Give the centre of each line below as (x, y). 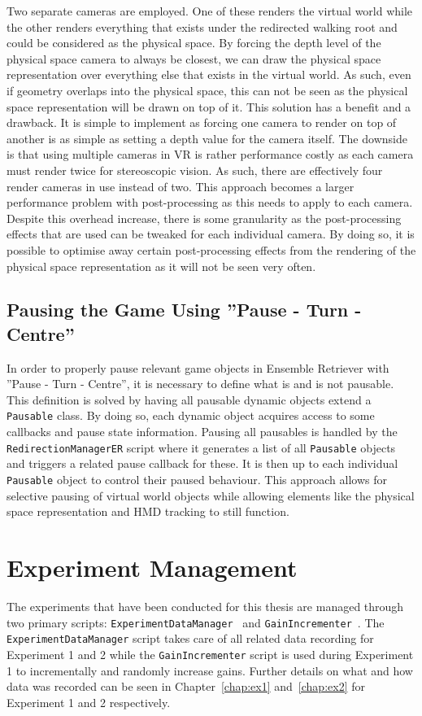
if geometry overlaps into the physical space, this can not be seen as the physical (207, 90)
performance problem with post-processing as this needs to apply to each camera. (210, 202)
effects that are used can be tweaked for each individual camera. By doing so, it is (211, 234)
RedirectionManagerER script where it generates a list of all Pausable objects (201, 447)
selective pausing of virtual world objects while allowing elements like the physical (211, 495)
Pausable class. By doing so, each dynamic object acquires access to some (191, 415)
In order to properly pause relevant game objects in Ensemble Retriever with (198, 367)
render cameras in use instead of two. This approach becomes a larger (181, 186)
